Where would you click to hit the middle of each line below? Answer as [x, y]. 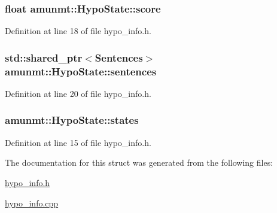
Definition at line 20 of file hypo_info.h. [78, 93]
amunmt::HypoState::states [72, 120]
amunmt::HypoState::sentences [81, 71]
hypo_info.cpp [32, 203]
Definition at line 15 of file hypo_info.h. [78, 142]
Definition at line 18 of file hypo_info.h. [78, 31]
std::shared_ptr [44, 57]
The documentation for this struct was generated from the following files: [139, 162]
